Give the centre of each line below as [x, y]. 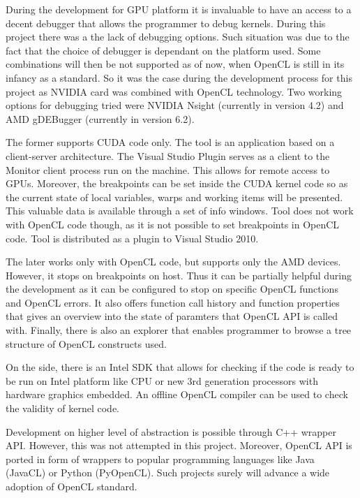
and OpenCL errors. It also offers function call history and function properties [173, 302]
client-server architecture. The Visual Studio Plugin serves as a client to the [168, 155]
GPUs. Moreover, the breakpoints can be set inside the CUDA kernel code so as [177, 183]
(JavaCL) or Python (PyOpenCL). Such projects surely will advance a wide [168, 473]
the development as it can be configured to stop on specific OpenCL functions [172, 289]
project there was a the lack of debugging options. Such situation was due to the [178, 37]
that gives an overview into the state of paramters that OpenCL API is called [172, 316]
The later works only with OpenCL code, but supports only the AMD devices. [173, 262]
